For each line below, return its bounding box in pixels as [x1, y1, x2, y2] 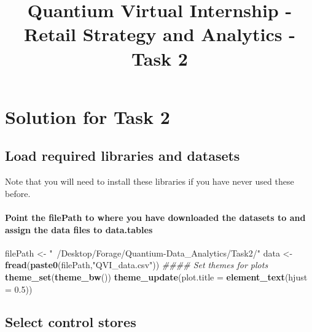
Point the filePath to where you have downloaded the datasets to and [5, 210, 306, 223]
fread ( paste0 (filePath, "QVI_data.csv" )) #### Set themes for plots [5, 258, 268, 271]
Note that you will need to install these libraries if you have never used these [5, 175, 294, 188]
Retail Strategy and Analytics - [24, 21, 295, 47]
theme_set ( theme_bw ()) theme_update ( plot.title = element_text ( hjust [5, 270, 308, 283]
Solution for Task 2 [5, 104, 170, 129]
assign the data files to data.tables [5, 223, 153, 236]
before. [5, 187, 31, 199]
